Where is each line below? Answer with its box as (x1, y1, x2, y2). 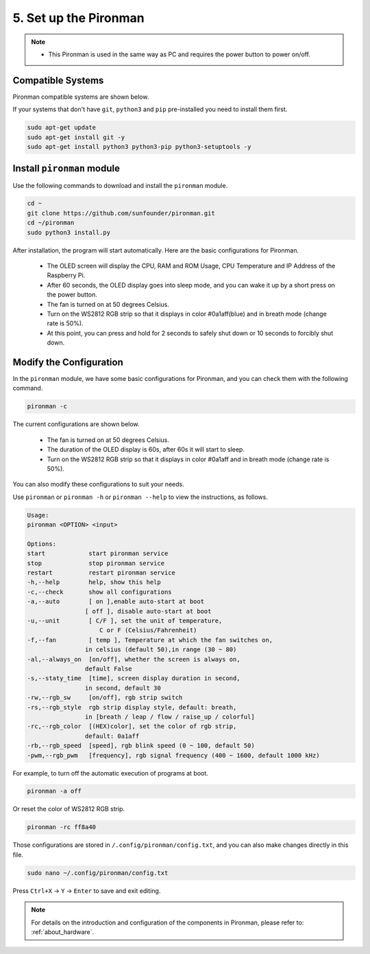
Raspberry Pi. (47, 271, 86, 279)
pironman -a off (27, 787, 82, 795)
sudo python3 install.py (27, 229, 111, 236)
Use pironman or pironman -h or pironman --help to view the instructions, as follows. (12, 493, 269, 501)
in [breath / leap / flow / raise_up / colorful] (84, 712, 255, 721)
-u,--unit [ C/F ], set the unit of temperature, (27, 617, 223, 625)
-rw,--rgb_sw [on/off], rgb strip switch (27, 694, 183, 701)
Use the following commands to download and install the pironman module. (12, 181, 228, 189)
